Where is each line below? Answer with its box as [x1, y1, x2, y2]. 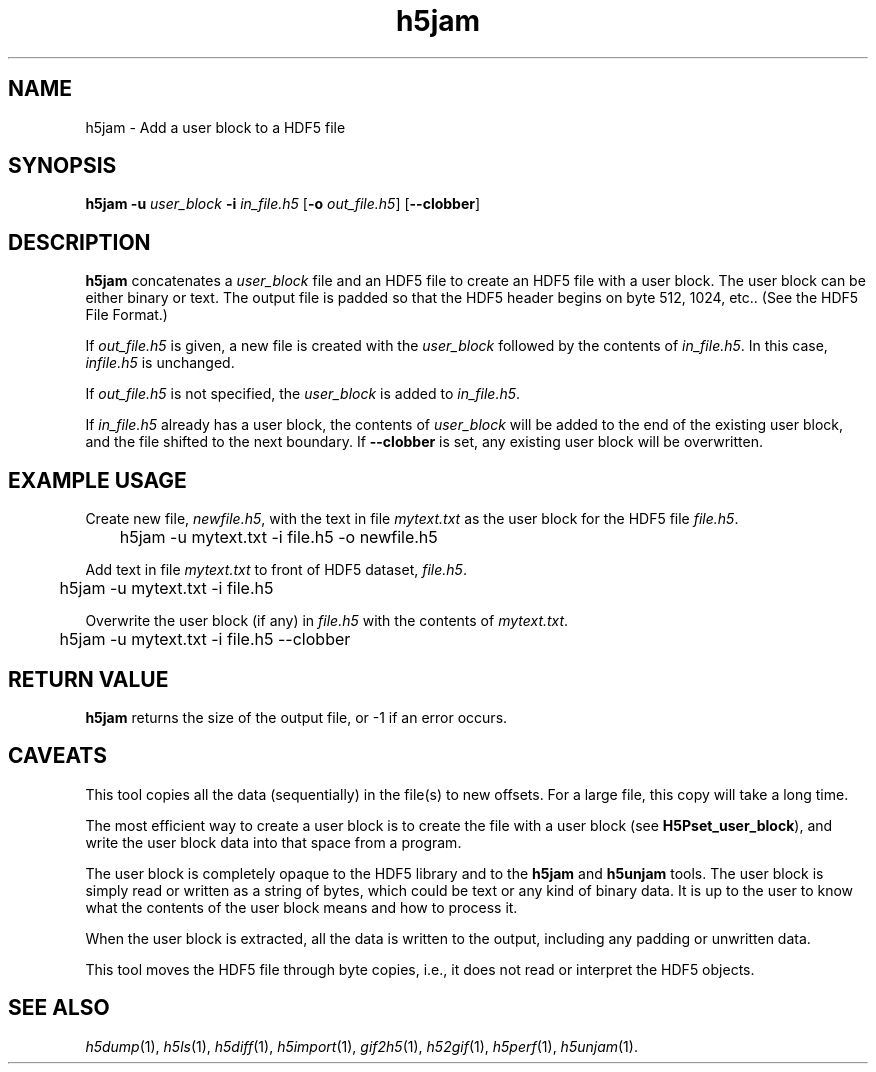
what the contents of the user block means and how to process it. [85, 898, 518, 916]
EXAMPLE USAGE [8, 467, 187, 493]
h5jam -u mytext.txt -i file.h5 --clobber [59, 629, 351, 650]
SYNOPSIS [8, 153, 117, 179]
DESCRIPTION [8, 229, 151, 255]
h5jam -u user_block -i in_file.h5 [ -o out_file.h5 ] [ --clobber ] [85, 195, 481, 213]
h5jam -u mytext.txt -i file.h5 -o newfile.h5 [119, 527, 438, 548]
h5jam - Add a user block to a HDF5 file [85, 118, 346, 136]
